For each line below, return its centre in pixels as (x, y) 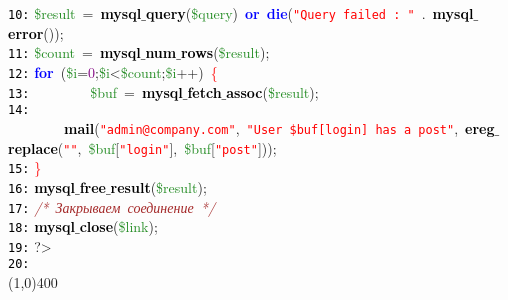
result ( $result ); (158, 186)
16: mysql (41, 186)
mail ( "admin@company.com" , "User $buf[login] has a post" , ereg (279, 127)
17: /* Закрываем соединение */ (112, 206)
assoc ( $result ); (272, 91)
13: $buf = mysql (95, 91)
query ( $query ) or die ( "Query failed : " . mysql (309, 13)
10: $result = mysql (75, 13)
